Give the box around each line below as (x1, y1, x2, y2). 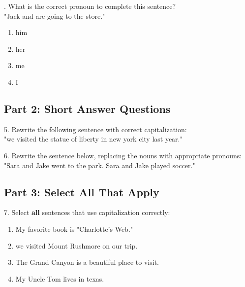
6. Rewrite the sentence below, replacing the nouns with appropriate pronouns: (4, 150, 242, 160)
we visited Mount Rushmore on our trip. (15, 240, 138, 251)
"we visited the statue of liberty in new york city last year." (4, 134, 183, 144)
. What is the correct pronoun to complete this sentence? (4, 1, 176, 11)
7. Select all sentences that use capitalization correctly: (4, 207, 170, 217)
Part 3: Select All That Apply (4, 184, 159, 199)
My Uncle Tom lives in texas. (15, 273, 104, 284)
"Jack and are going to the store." (4, 10, 105, 21)
